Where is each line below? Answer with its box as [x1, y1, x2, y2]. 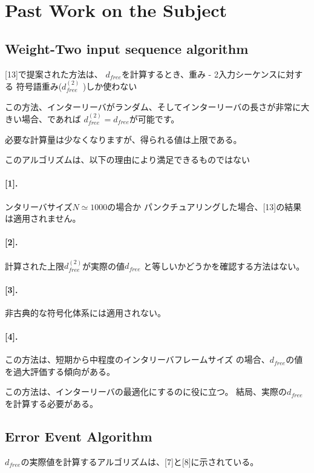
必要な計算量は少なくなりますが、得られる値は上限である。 [5, 133, 242, 145]
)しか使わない [82, 79, 137, 92]
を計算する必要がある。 [5, 397, 98, 409]
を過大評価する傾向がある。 [5, 365, 115, 377]
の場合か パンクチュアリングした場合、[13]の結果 [107, 200, 302, 213]
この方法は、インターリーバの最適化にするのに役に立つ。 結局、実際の [5, 385, 287, 398]
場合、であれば [21, 112, 81, 125]
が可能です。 [129, 112, 180, 125]
